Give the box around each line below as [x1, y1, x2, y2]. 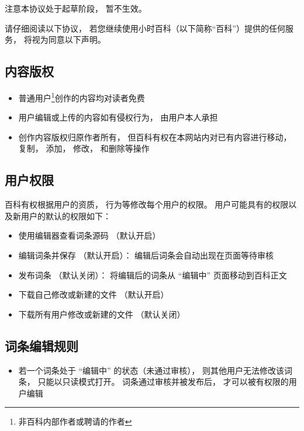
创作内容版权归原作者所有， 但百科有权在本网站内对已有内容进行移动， [18, 130, 292, 143]
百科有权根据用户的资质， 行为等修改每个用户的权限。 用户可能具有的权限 [5, 198, 289, 211]
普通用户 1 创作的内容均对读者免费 [18, 89, 145, 104]
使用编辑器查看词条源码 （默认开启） [18, 229, 161, 242]
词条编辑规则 [5, 336, 78, 354]
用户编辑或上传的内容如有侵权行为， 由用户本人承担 [18, 111, 218, 123]
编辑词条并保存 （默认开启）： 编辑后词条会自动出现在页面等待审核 [18, 249, 274, 261]
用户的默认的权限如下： [20, 209, 111, 222]
